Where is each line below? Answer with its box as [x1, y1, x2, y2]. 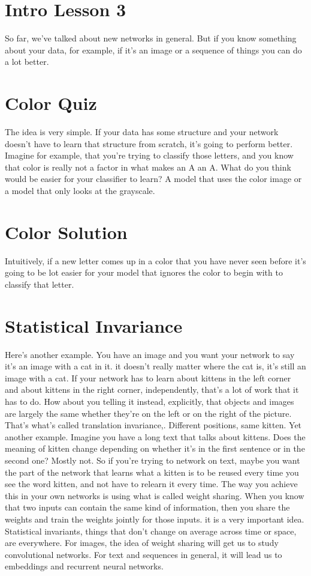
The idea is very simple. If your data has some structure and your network [5, 126, 279, 138]
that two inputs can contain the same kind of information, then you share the [5, 501, 290, 514]
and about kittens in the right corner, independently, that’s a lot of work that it [5, 383, 299, 396]
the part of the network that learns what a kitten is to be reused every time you [5, 465, 299, 478]
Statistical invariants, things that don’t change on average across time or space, [5, 524, 297, 537]
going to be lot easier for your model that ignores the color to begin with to [5, 266, 283, 279]
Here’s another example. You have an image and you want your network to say [5, 348, 295, 360]
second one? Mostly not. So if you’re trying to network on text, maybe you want [5, 453, 300, 466]
